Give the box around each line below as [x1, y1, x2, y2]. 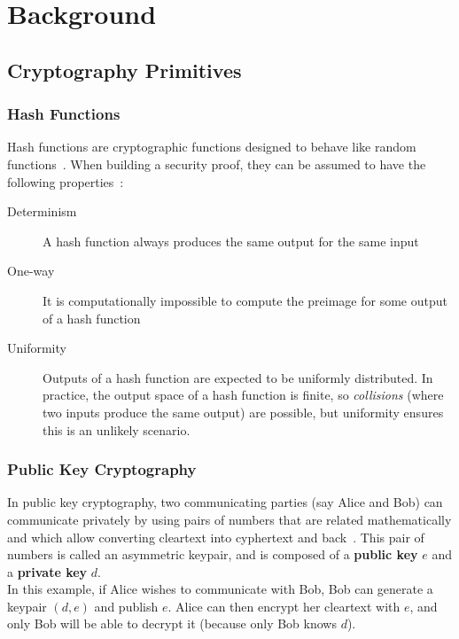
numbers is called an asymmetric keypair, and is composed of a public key [7, 545, 418, 564]
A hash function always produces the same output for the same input [43, 231, 419, 250]
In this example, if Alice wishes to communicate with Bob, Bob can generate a [7, 580, 433, 598]
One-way [7, 261, 55, 280]
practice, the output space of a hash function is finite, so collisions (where [43, 386, 444, 404]
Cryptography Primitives [7, 56, 242, 83]
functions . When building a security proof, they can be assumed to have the [7, 154, 426, 173]
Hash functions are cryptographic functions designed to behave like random [7, 137, 416, 156]
